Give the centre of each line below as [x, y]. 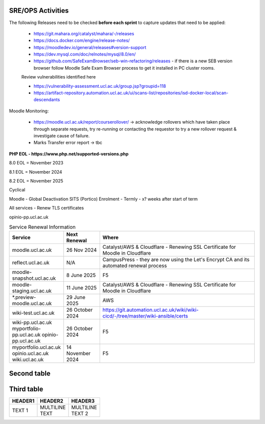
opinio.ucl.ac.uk [30, 353]
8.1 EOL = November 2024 [36, 172]
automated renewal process [134, 266]
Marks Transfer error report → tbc [68, 143]
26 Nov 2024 [82, 250]
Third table [26, 389]
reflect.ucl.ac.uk [31, 263]
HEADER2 [52, 401]
